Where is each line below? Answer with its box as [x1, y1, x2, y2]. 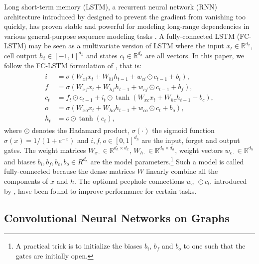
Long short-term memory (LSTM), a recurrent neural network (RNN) [4, 1, 217, 11]
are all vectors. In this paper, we [145, 50, 245, 60]
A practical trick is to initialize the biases [15, 241, 142, 251]
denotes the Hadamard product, [32, 125, 129, 135]
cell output [4, 50, 37, 60]
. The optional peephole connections [74, 175, 184, 186]
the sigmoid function [152, 125, 215, 135]
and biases [4, 156, 36, 166]
